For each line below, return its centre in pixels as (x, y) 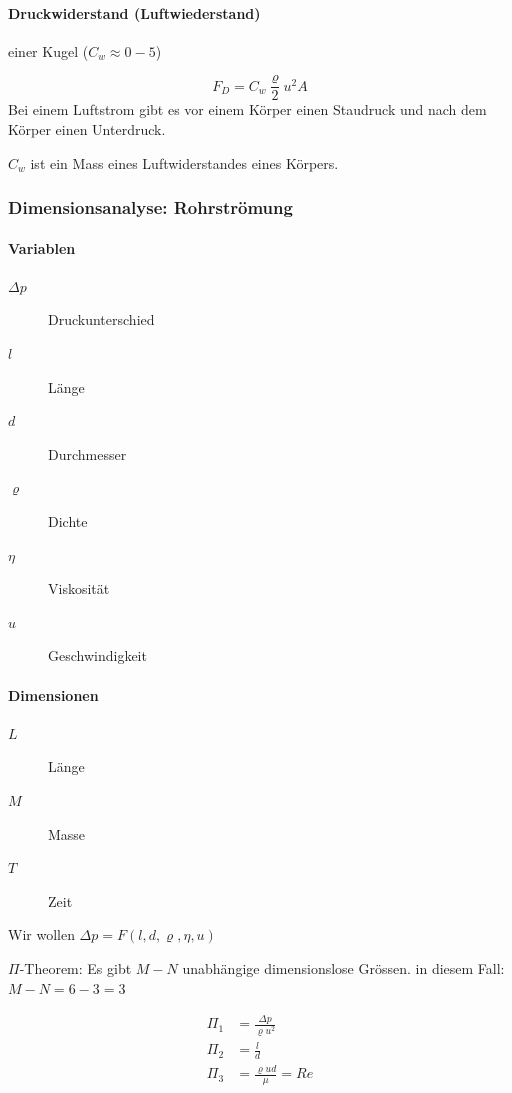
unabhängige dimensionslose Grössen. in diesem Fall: (343, 967)
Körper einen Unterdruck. (87, 129)
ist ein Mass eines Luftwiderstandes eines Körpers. (184, 162)
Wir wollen (41, 934)
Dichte (68, 521)
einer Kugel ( (48, 50)
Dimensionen (53, 694)
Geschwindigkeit (97, 655)
